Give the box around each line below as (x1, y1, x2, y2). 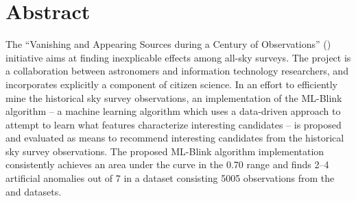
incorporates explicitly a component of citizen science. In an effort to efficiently (5, 77, 338, 91)
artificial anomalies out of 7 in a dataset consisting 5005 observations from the (5, 171, 335, 185)
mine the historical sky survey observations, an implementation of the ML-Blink (5, 90, 342, 105)
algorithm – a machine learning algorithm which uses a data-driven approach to (5, 104, 341, 118)
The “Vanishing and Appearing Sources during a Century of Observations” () (5, 37, 331, 51)
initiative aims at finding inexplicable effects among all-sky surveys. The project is (5, 50, 351, 64)
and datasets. (5, 184, 62, 198)
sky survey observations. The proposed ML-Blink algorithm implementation (5, 144, 324, 158)
